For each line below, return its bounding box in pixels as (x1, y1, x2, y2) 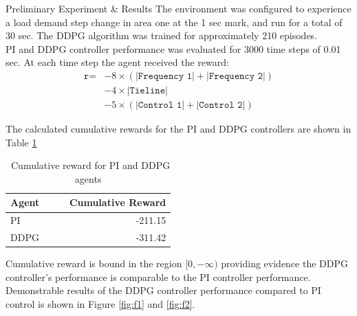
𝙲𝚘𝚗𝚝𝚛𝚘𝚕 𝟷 (138, 100, 182, 111)
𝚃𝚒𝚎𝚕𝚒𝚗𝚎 (129, 86, 166, 96)
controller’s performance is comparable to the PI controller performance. (6, 269, 311, 284)
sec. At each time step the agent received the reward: (6, 55, 229, 69)
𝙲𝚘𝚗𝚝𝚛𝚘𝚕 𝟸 (199, 100, 243, 111)
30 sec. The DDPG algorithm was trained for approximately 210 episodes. (6, 28, 318, 43)
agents (74, 171, 102, 185)
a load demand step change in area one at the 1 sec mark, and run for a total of (6, 14, 343, 29)
